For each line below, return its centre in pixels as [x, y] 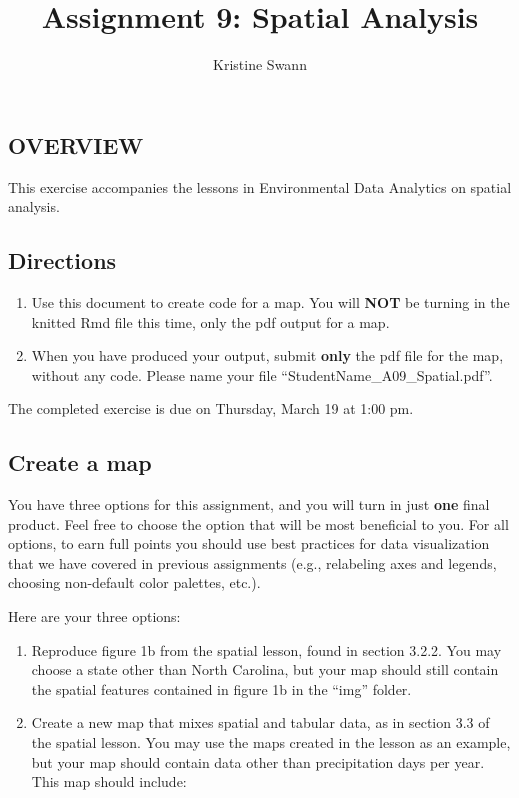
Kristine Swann [260, 64]
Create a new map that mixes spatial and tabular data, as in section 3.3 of [260, 722]
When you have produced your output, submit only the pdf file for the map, [267, 355]
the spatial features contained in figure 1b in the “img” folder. [221, 688]
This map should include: [109, 781]
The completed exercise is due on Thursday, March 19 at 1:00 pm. [211, 408]
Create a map [80, 462]
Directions [62, 260]
